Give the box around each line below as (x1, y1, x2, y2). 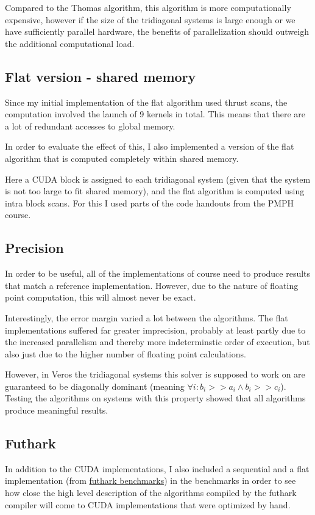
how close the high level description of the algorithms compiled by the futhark (5, 486, 297, 499)
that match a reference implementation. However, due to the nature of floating (5, 279, 299, 291)
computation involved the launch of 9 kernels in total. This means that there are (5, 108, 306, 120)
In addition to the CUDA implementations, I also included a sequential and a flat (5, 462, 310, 475)
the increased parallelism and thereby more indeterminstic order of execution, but (5, 335, 310, 348)
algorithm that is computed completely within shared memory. (5, 152, 239, 164)
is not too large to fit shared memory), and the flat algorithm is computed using (5, 184, 305, 197)
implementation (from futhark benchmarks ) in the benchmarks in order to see (5, 474, 296, 487)
